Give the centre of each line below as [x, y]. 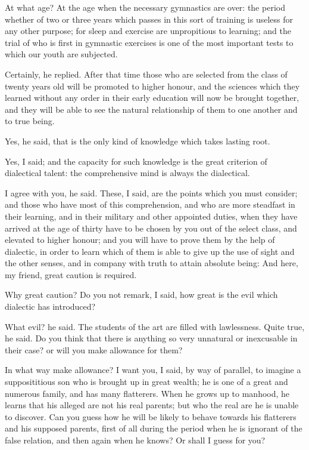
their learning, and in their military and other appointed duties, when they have [151, 216]
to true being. [30, 121]
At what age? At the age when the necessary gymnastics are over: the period [145, 7]
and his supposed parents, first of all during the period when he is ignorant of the [154, 428]
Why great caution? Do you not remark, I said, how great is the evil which [141, 295]
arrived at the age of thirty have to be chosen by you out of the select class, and [151, 228]
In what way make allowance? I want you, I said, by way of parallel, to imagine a [153, 370]
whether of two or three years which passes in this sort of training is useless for [149, 19]
